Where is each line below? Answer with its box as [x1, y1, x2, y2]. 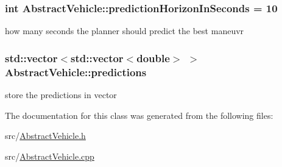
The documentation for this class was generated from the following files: [5, 108, 273, 121]
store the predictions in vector [5, 88, 117, 101]
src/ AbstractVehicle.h [5, 129, 86, 142]
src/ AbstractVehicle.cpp [5, 149, 94, 162]
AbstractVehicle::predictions [5, 64, 147, 79]
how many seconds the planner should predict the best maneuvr [5, 24, 244, 37]
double [136, 50, 170, 65]
